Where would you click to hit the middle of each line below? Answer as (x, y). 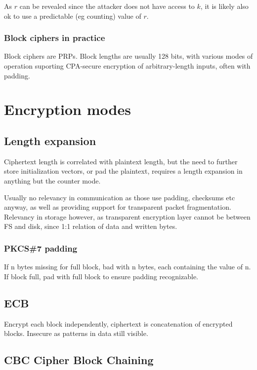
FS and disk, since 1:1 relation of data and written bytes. (91, 226)
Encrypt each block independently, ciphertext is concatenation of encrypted (118, 323)
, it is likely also (224, 6)
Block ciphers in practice (55, 38)
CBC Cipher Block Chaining (79, 360)
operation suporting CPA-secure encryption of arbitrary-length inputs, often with (127, 66)
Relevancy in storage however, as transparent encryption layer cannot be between (127, 216)
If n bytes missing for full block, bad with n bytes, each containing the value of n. (128, 267)
